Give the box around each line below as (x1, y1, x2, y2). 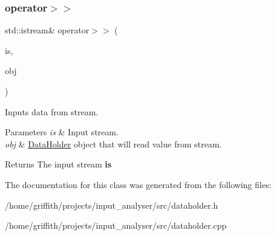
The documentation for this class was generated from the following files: (5, 178, 272, 190)
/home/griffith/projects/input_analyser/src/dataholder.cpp (5, 219, 227, 232)
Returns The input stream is (5, 158, 112, 170)
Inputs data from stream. (5, 105, 99, 118)
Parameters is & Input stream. (5, 126, 119, 138)
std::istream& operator (5, 24, 90, 36)
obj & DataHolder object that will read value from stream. (5, 137, 222, 150)
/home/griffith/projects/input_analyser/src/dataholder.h (5, 198, 218, 211)
